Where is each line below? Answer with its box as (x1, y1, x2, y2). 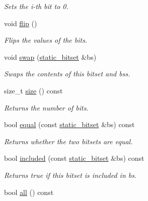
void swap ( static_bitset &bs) (4, 51, 97, 62)
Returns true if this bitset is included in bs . (4, 169, 137, 180)
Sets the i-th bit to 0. (4, 1, 68, 11)
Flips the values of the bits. (4, 35, 88, 45)
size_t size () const (4, 85, 63, 95)
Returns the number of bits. (4, 102, 89, 113)
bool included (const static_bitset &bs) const (4, 153, 144, 163)
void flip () (4, 18, 37, 28)
